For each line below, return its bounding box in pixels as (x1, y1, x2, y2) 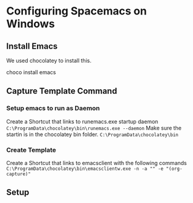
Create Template (6, 146, 56, 154)
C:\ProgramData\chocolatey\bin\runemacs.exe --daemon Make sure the (6, 124, 182, 131)
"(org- (166, 166, 183, 172)
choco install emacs (6, 69, 56, 76)
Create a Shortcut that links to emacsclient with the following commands (6, 159, 187, 166)
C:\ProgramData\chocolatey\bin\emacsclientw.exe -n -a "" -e (6, 166, 164, 172)
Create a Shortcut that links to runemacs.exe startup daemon (6, 117, 159, 125)
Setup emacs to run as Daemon (6, 104, 100, 113)
